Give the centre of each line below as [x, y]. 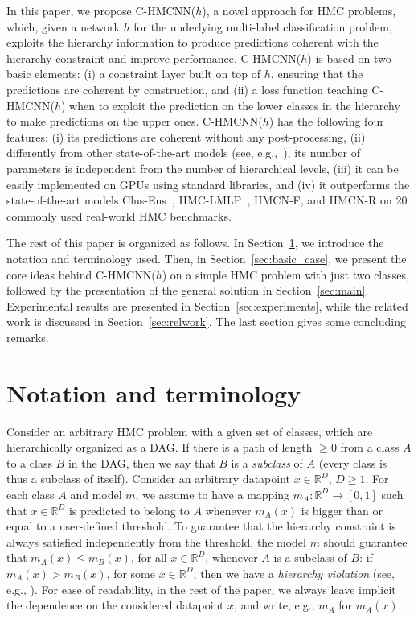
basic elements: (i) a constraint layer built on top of [134, 74]
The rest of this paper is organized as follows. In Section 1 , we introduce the [195, 243]
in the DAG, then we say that [141, 462]
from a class [370, 447]
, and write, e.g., [275, 605]
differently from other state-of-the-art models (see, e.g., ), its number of [183, 153]
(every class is [353, 462]
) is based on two [349, 58]
